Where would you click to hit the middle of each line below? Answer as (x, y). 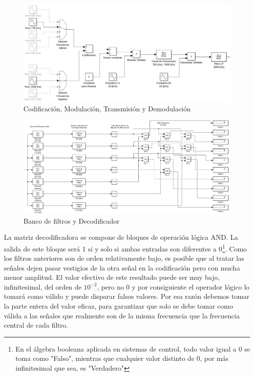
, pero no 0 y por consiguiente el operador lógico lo (173, 286)
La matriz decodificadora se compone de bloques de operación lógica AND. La (121, 237)
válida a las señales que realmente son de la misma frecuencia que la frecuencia (122, 315)
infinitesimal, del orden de (43, 286)
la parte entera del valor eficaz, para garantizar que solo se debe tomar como (118, 306)
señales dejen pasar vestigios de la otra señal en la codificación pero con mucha (122, 267)
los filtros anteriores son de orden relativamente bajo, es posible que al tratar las (124, 258)
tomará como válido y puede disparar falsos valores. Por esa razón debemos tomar (127, 296)
